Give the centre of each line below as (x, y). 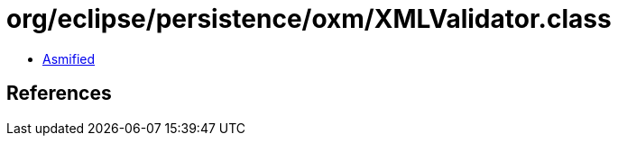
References (59, 94)
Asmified (69, 58)
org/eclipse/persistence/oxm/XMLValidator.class (309, 19)
